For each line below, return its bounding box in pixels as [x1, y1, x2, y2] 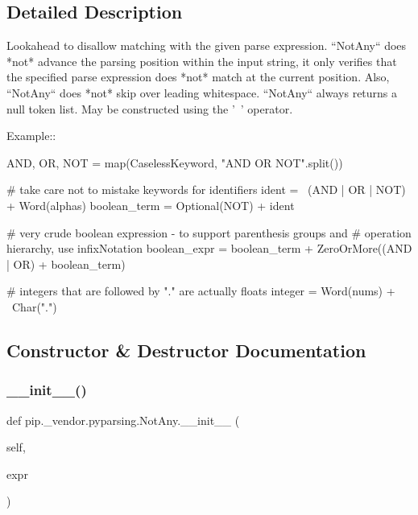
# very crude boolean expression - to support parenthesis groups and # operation [6, 224, 412, 241]
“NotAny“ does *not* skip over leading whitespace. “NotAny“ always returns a [6, 84, 398, 101]
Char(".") [11, 298, 57, 315]
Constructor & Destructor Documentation [6, 337, 366, 362]
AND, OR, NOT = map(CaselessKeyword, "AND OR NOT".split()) [6, 154, 343, 171]
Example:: [6, 127, 56, 144]
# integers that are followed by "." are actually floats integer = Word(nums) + [6, 282, 395, 299]
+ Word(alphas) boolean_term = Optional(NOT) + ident [6, 196, 295, 213]
